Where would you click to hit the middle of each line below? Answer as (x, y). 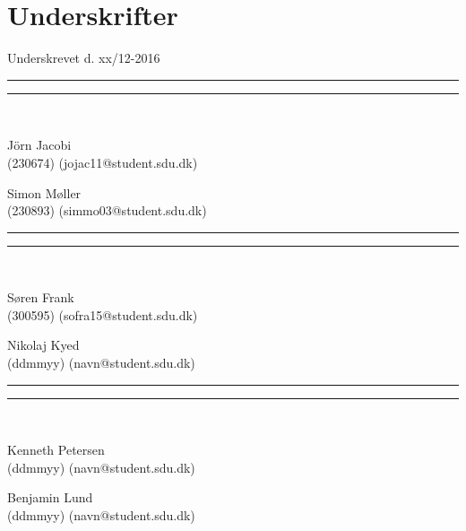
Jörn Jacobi (39, 145)
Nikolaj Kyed (43, 345)
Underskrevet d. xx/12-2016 (84, 58)
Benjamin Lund (50, 497)
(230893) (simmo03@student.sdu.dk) (107, 210)
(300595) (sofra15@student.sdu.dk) (103, 314)
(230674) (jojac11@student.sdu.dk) (103, 162)
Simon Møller (44, 192)
